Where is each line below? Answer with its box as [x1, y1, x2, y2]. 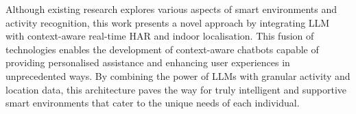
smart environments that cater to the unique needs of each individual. [5, 96, 300, 110]
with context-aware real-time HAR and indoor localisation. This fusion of [5, 29, 314, 43]
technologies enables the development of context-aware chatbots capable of [5, 42, 319, 56]
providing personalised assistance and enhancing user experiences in [5, 55, 290, 70]
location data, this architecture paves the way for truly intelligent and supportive [5, 82, 347, 96]
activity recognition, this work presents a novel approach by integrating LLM [5, 15, 330, 29]
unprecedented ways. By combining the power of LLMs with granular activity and [5, 68, 351, 83]
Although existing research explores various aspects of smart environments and [5, 2, 337, 16]
